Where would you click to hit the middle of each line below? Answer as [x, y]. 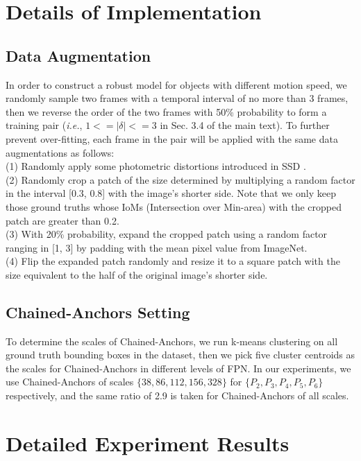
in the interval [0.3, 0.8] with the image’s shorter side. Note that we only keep [171, 193]
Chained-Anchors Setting [98, 312]
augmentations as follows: [60, 152]
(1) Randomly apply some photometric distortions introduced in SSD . [156, 166]
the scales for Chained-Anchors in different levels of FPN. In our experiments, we [178, 368]
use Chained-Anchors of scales [70, 382]
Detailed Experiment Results [148, 443]
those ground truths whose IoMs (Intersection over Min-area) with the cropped [174, 206]
